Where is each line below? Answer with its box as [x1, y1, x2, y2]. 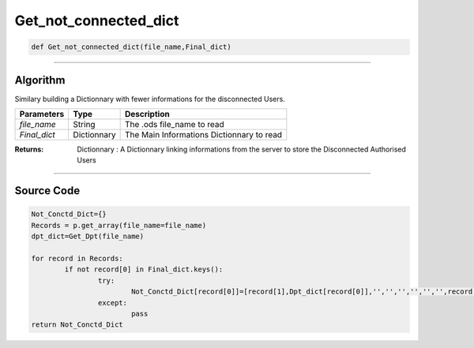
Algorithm [14, 73, 66, 87]
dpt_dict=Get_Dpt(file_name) [31, 232, 145, 241]
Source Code [14, 184, 81, 197]
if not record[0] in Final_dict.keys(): [64, 265, 224, 274]
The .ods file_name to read [124, 119, 224, 130]
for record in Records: [31, 253, 124, 263]
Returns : [14, 144, 44, 154]
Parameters [19, 109, 65, 120]
